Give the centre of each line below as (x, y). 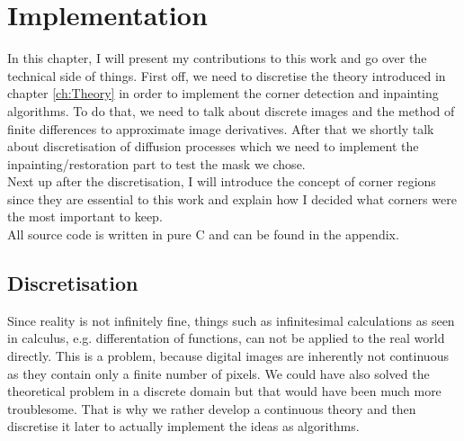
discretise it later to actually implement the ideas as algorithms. (183, 426)
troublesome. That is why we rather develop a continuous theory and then (212, 408)
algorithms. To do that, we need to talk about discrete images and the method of (231, 110)
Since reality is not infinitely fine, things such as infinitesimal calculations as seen (231, 320)
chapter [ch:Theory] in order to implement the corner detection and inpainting (223, 93)
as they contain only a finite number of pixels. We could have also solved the (219, 373)
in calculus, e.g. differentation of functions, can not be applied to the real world (226, 338)
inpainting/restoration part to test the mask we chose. (156, 163)
